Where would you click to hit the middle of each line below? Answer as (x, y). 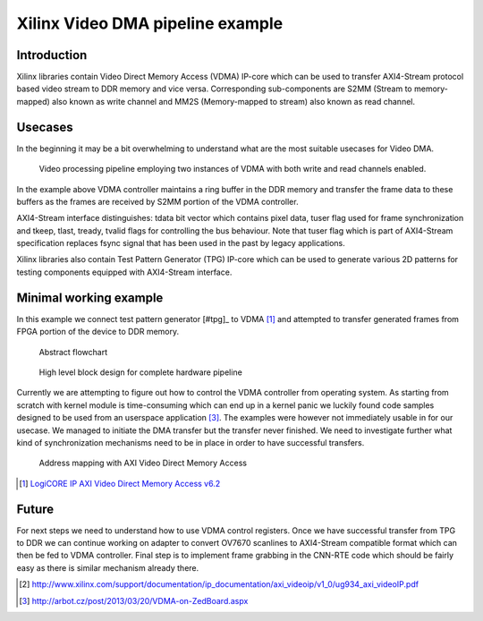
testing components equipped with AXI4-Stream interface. (124, 272)
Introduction (52, 55)
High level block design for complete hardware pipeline (141, 372)
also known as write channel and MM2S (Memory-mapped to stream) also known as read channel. (234, 101)
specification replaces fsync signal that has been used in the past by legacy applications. (181, 243)
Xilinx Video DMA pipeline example (150, 23)
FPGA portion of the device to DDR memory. (98, 332)
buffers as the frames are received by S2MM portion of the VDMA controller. (157, 201)
